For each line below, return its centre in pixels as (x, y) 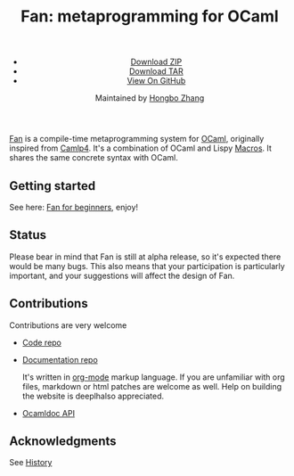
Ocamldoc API (49, 413)
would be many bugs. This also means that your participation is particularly (147, 266)
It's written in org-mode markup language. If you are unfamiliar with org (153, 377)
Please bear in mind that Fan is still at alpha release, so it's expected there (145, 257)
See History (31, 463)
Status (28, 235)
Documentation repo (60, 359)
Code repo (42, 342)
